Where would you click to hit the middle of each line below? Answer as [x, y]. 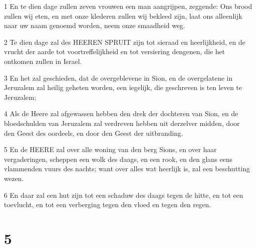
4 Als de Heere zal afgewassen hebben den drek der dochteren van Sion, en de [121, 113]
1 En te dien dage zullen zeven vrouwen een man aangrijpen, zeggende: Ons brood [128, 6]
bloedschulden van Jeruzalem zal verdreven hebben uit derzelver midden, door [122, 123]
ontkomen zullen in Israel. [43, 61]
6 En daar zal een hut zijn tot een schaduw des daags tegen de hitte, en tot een [124, 195]
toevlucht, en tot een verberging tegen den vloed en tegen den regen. [108, 204]
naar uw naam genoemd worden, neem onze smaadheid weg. [95, 25]
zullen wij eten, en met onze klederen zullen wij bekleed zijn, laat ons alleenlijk [123, 15]
